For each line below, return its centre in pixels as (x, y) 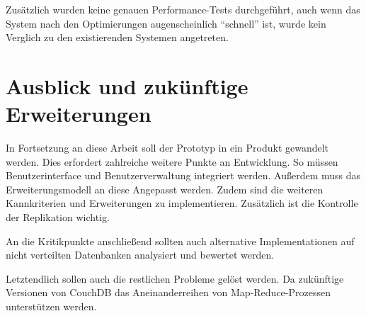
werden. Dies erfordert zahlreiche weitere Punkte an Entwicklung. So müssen (172, 161)
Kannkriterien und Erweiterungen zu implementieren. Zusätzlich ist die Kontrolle (182, 203)
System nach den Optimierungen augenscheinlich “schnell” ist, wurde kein (166, 23)
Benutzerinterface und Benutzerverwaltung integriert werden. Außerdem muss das (183, 175)
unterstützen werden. (51, 306)
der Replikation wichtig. (58, 217)
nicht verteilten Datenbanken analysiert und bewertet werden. (140, 255)
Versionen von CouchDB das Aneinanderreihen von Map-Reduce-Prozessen (168, 292)
